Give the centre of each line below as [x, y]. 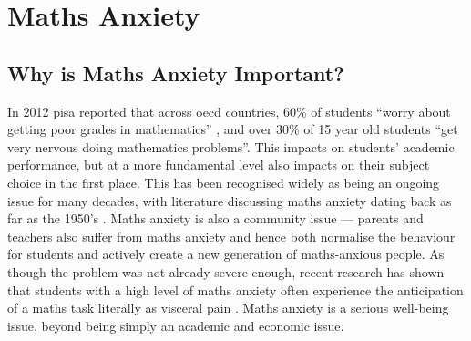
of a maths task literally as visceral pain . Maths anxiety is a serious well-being [228, 308]
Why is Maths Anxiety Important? [176, 72]
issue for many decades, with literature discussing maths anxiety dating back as [230, 200]
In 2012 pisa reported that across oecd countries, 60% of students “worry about [229, 111]
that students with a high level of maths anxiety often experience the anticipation [235, 289]
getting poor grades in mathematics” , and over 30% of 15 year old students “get [233, 129]
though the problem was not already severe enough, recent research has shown [226, 271]
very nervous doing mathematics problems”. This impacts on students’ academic [231, 146]
